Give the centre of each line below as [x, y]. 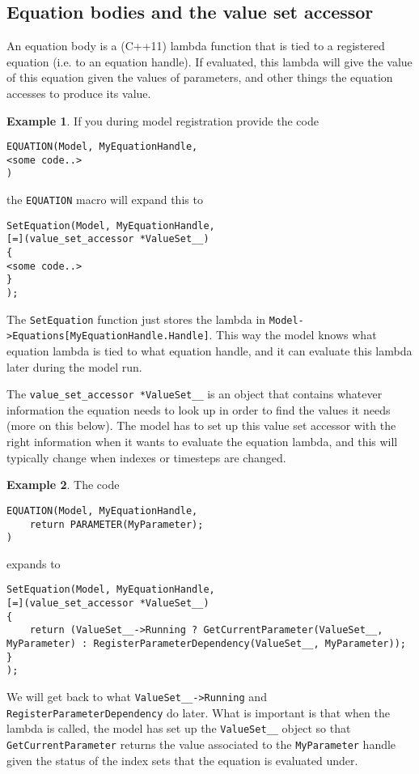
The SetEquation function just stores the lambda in [136, 319]
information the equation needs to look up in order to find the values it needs [199, 409]
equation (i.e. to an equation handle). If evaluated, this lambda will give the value [209, 61]
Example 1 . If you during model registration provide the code [163, 120]
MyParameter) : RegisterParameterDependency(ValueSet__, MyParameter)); [206, 644]
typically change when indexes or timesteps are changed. [146, 457]
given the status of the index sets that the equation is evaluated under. [182, 760]
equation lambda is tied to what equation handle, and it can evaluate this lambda [209, 351]
